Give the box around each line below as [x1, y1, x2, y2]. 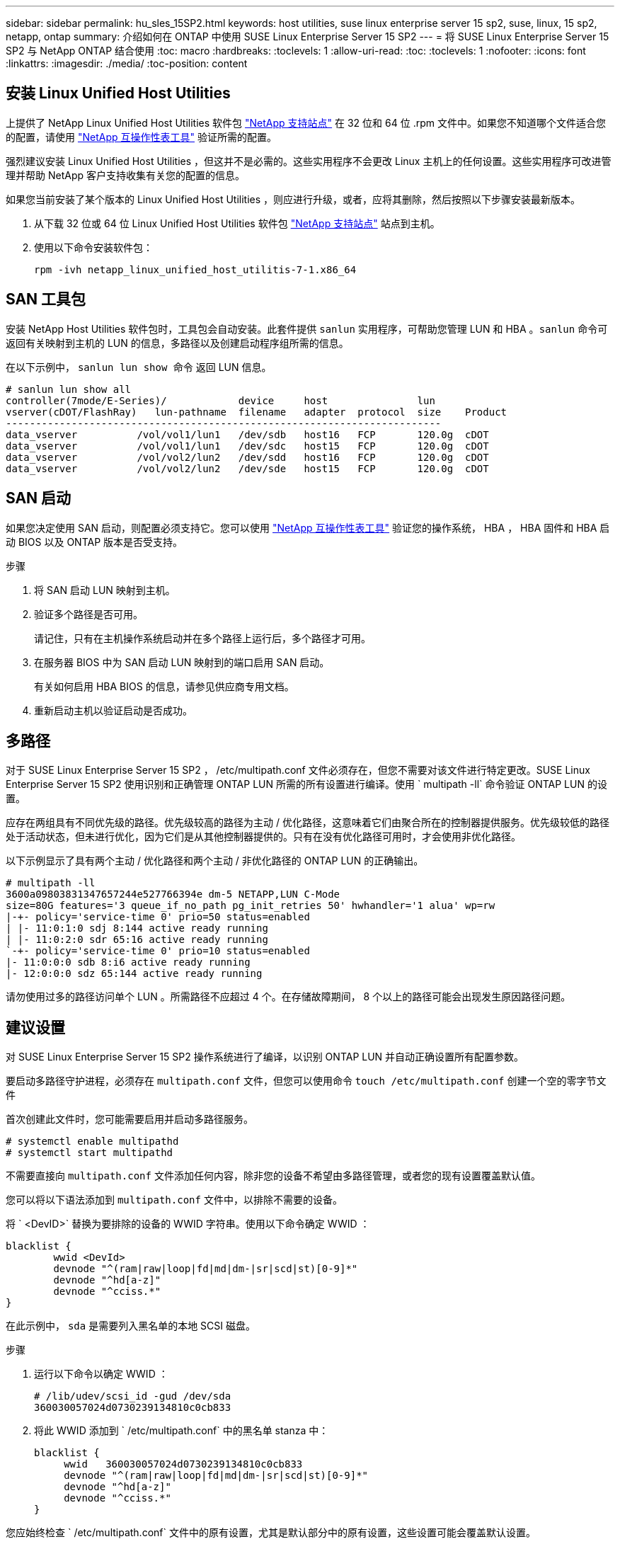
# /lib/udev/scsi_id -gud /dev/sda [34, 1390, 231, 1402]
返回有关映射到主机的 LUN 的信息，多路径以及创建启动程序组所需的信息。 [6, 336, 349, 349]
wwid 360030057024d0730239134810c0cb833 [64, 1458, 303, 1470]
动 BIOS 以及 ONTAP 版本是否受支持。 [6, 535, 183, 548]
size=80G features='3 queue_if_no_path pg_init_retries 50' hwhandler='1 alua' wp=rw [6, 900, 495, 912]
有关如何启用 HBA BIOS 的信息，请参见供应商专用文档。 [34, 680, 294, 692]
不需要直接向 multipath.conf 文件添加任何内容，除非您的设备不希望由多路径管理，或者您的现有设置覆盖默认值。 [6, 1170, 541, 1182]
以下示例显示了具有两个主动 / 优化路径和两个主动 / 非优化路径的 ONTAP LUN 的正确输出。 [6, 854, 424, 867]
